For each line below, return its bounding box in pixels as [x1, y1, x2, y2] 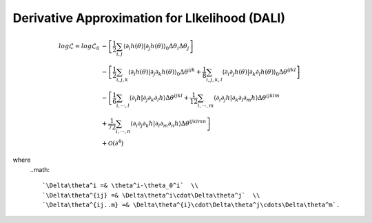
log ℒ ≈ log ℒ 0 [59, 42, 100, 52]
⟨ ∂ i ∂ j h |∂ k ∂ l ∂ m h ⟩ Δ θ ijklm [214, 93, 280, 103]
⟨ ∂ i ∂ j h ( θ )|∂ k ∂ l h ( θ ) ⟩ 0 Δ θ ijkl [222, 67, 296, 78]
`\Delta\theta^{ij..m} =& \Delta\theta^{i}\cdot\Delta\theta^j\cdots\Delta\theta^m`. [42, 201, 340, 209]
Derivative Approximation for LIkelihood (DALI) [12, 10, 286, 25]
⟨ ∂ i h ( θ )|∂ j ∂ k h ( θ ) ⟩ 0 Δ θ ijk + [127, 67, 202, 78]
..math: [30, 165, 50, 173]
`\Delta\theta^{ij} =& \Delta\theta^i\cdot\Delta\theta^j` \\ [42, 191, 260, 199]
